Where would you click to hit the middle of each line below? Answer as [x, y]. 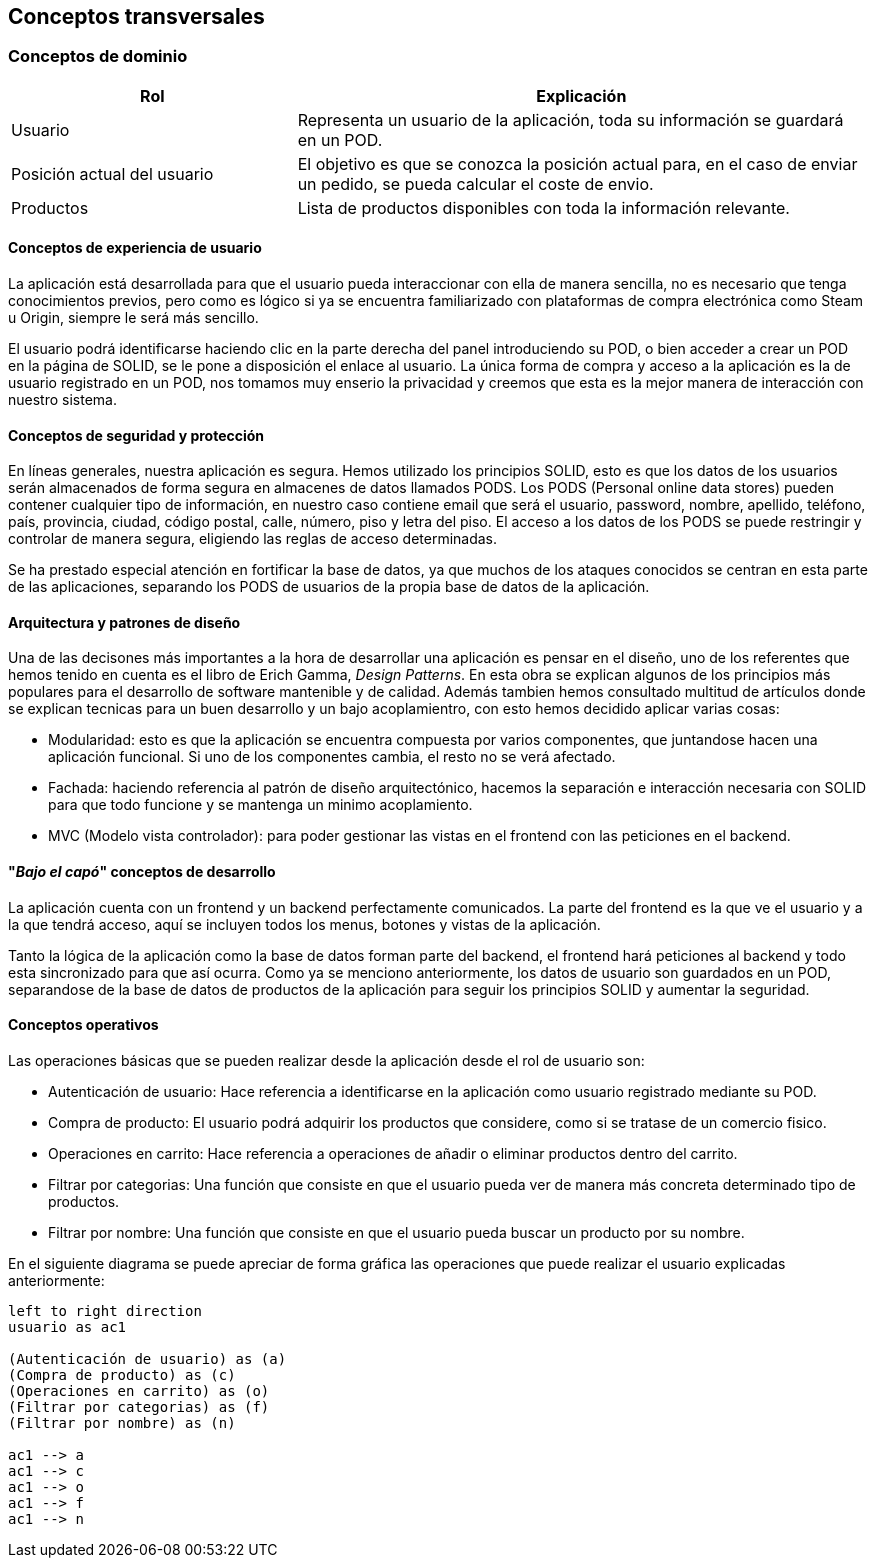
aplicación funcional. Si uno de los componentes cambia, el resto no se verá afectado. [332, 757]
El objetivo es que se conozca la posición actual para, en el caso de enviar [577, 163]
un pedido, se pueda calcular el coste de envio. [475, 183]
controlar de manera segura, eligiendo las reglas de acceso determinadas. [253, 539]
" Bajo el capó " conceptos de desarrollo [142, 872]
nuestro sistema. [62, 400]
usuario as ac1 [67, 1326]
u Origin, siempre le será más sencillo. [133, 318]
